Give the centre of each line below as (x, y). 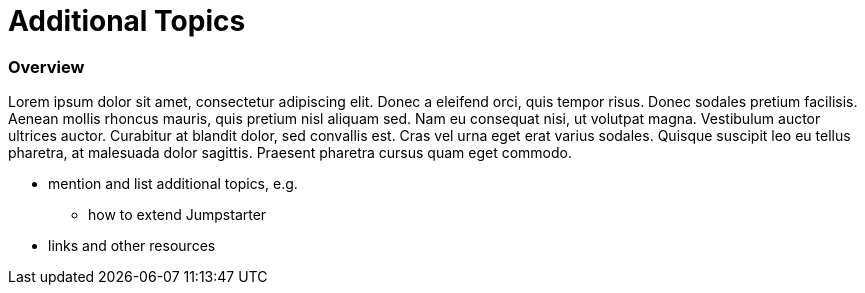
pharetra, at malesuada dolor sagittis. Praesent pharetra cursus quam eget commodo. (290, 153)
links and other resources (132, 246)
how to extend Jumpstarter (177, 215)
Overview (46, 66)
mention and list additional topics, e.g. (173, 184)
